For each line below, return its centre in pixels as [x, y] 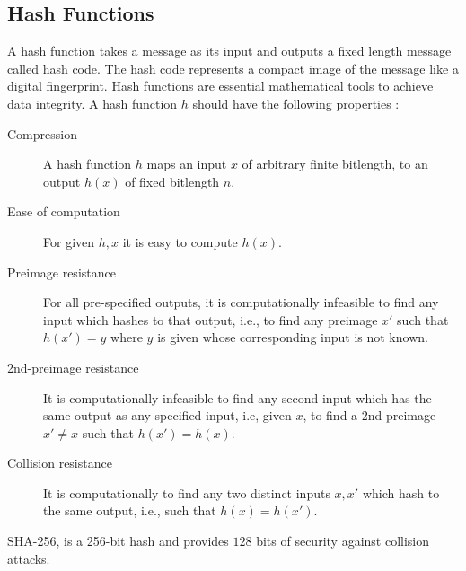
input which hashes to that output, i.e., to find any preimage [211, 319]
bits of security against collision [343, 541]
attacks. [29, 558]
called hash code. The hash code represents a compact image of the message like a [233, 68]
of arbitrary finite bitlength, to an [335, 164]
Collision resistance [60, 463]
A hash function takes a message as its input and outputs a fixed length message [229, 51]
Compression [42, 133]
